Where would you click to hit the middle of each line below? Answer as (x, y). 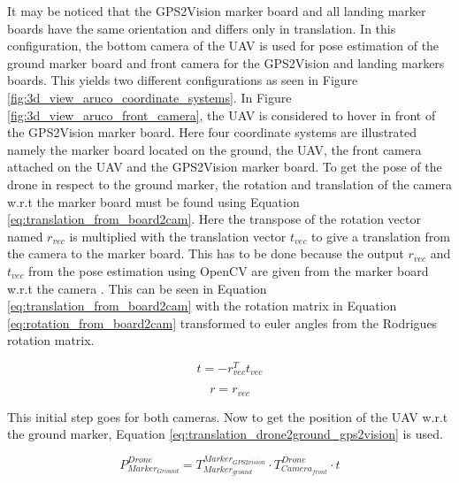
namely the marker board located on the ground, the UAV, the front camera (214, 149)
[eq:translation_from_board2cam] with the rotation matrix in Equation (202, 306)
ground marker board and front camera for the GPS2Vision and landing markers (226, 62)
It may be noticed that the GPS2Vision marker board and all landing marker (217, 11)
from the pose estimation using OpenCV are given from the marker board (229, 270)
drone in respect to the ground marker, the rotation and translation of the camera (229, 184)
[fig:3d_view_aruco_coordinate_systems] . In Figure (149, 97)
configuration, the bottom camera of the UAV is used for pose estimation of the (223, 46)
